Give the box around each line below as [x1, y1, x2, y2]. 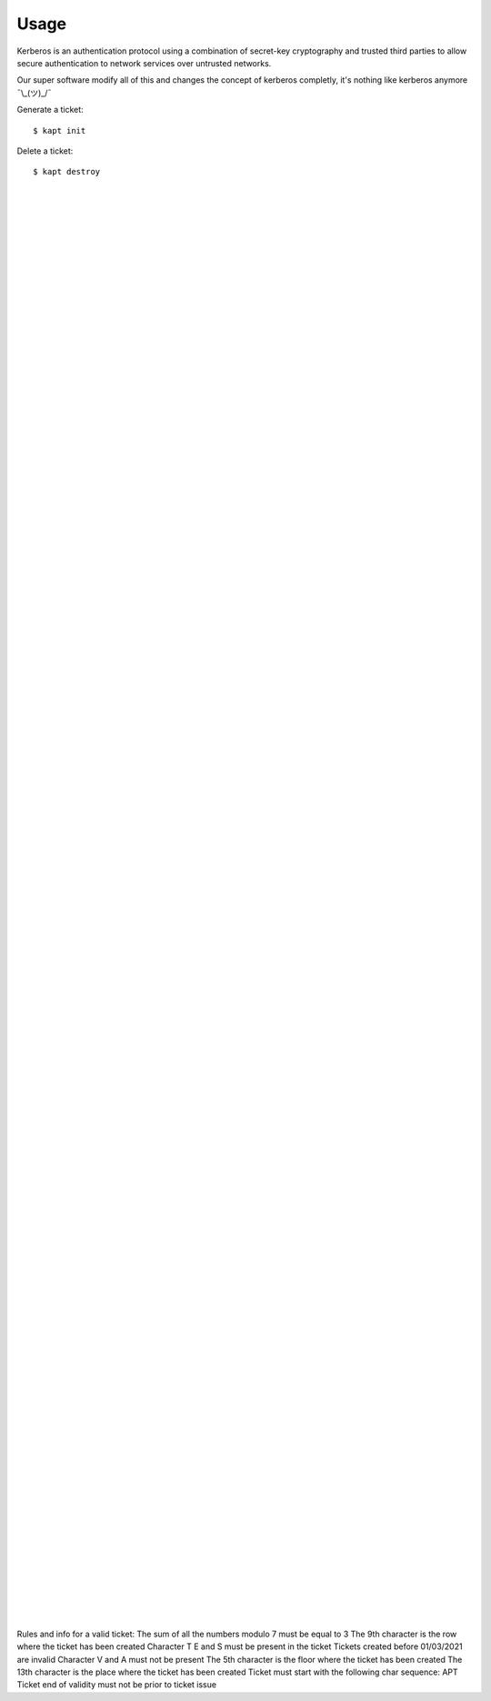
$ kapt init [33, 125, 86, 135]
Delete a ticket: [16, 145, 74, 156]
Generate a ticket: [16, 105, 84, 115]
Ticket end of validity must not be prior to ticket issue [16, 1679, 217, 1690]
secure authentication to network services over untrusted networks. [16, 57, 272, 68]
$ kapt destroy [33, 166, 101, 177]
